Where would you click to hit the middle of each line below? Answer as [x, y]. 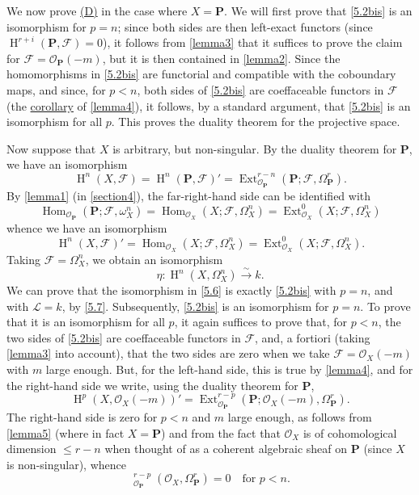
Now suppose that [51, 148]
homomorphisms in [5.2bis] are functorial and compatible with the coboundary [201, 74]
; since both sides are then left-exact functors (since [245, 26]
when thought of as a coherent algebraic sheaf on [226, 449]
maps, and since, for [56, 89]
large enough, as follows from [300, 417]
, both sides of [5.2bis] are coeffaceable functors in [260, 89]
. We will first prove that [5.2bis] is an [318, 10]
